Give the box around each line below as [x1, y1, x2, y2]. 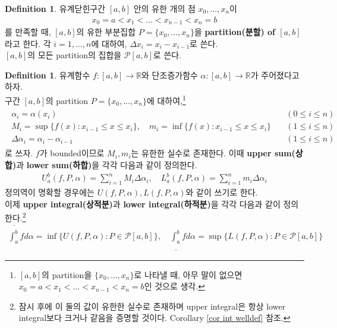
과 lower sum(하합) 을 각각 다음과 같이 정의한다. [16, 159, 197, 171]
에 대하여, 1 [146, 93, 186, 106]
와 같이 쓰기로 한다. [185, 185, 258, 198]
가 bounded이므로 [39, 147, 105, 159]
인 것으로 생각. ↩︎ [144, 280, 205, 292]
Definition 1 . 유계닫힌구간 [5, 2, 106, 14]
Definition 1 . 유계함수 [5, 68, 90, 81]
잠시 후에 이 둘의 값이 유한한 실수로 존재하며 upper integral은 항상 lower [18, 299, 286, 312]
